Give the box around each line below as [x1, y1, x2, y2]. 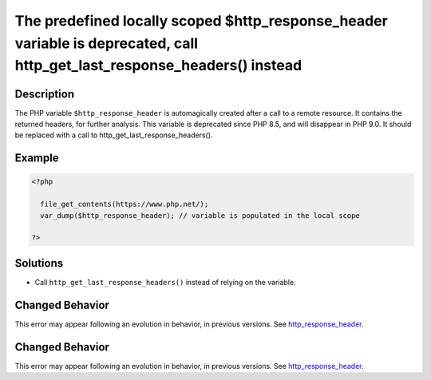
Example [14, 152, 59, 165]
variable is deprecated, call [14, 34, 199, 52]
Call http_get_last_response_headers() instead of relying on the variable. [34, 277, 296, 287]
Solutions [14, 256, 64, 270]
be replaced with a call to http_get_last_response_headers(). [14, 130, 213, 140]
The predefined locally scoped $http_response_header [14, 12, 389, 30]
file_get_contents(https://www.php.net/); [40, 200, 209, 209]
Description [14, 87, 75, 101]
